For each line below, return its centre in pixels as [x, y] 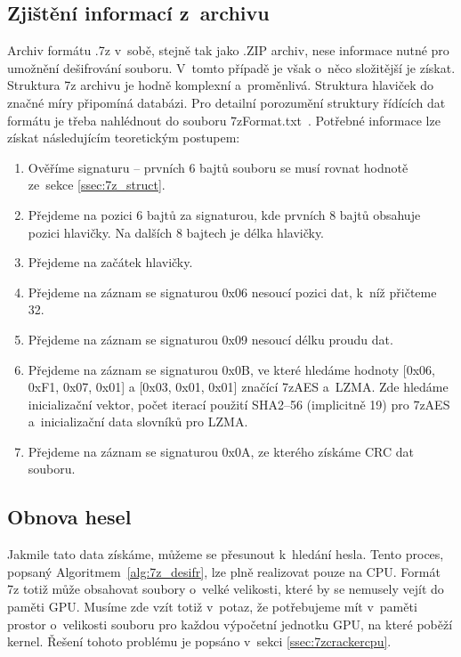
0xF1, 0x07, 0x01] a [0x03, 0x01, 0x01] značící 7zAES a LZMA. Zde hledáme [238, 387]
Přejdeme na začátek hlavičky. [110, 262]
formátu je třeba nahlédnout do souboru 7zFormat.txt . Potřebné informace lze [224, 120]
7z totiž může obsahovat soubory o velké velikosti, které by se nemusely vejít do [226, 589]
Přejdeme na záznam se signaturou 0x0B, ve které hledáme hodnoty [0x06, [231, 369]
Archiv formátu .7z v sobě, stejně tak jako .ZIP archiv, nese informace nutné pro [228, 50]
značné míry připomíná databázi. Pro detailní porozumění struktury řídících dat [226, 102]
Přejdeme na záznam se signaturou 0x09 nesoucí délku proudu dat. [210, 339]
